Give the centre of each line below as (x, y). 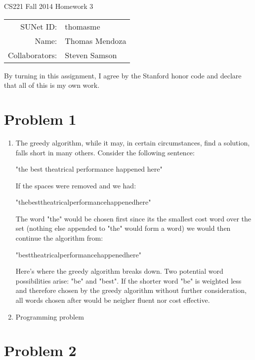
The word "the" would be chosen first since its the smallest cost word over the (133, 218)
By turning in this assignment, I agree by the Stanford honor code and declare (123, 75)
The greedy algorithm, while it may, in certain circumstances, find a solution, (133, 142)
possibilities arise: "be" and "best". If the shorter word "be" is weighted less (128, 280)
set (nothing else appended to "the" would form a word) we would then (123, 228)
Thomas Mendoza (96, 40)
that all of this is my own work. (52, 85)
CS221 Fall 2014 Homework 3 (49, 6)
